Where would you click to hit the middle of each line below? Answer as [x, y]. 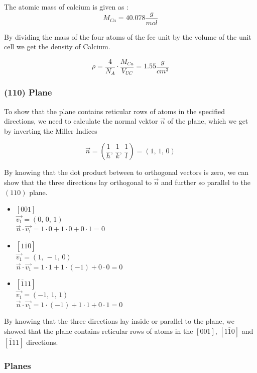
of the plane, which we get [208, 121]
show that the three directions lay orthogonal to [78, 182]
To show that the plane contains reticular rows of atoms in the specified [114, 111]
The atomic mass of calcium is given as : [66, 7]
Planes [18, 365]
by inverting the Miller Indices [51, 130]
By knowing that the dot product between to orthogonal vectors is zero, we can [126, 172]
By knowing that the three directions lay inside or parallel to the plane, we [119, 321]
